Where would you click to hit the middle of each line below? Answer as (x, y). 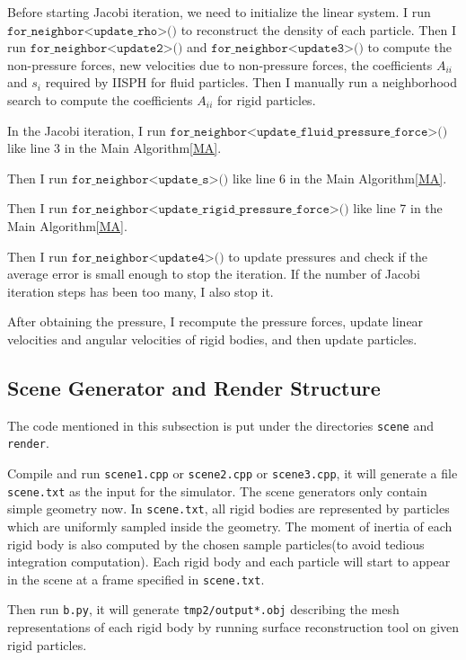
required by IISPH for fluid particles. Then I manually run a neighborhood (251, 82)
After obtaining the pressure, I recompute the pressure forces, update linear (215, 321)
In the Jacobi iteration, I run (87, 130)
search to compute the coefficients (100, 99)
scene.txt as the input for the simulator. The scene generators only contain (217, 491)
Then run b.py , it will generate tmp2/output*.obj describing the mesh (203, 609)
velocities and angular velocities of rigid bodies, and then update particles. (212, 339)
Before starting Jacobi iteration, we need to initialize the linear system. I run (219, 12)
